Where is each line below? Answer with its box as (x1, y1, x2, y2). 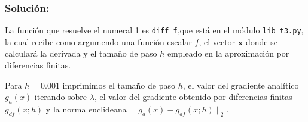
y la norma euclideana (45, 103, 127, 115)
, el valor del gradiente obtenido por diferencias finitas (94, 90, 292, 103)
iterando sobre (34, 90, 87, 103)
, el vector (199, 35, 236, 48)
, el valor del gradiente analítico (182, 79, 299, 91)
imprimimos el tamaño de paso (62, 79, 175, 91)
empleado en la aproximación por (167, 47, 289, 60)
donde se (245, 35, 277, 48)
